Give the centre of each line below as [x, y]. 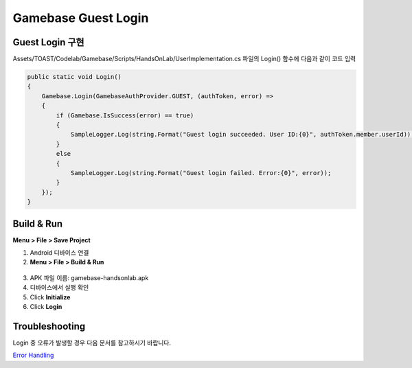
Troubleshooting [49, 326]
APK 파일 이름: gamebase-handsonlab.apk [89, 277]
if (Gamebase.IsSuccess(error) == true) [125, 115]
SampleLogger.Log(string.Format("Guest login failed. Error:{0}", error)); [201, 173]
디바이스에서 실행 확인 [59, 288]
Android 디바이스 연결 [59, 253]
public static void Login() [74, 77]
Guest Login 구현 [49, 42]
